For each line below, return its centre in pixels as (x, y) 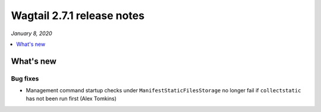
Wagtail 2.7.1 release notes (78, 15)
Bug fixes (25, 79)
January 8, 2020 (32, 33)
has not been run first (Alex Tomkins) (71, 99)
